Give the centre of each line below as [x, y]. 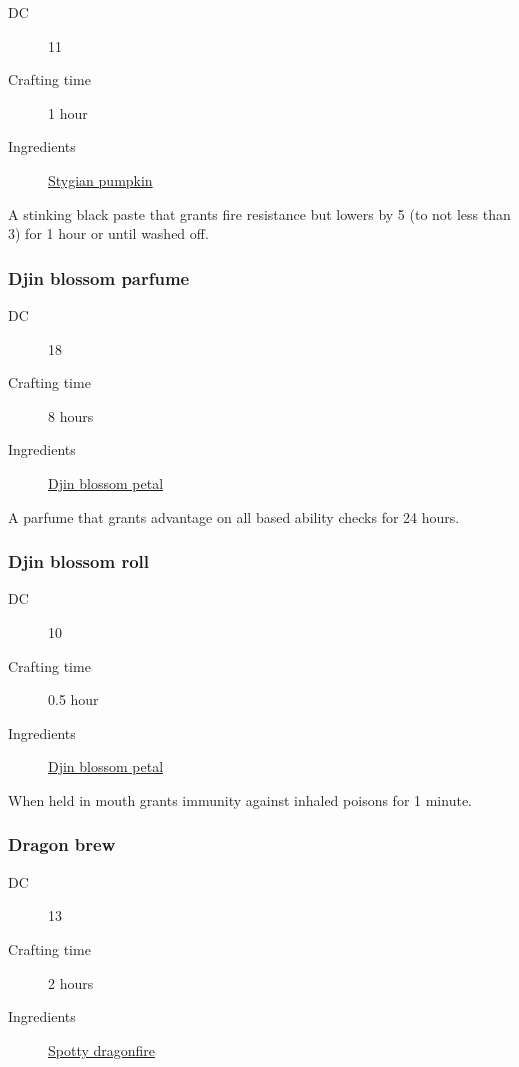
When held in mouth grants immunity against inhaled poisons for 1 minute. [240, 799]
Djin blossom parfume [99, 277]
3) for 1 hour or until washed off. [108, 233]
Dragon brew [62, 844]
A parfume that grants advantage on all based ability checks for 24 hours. [234, 516]
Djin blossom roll [78, 561]
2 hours [71, 982]
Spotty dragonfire [102, 1049]
